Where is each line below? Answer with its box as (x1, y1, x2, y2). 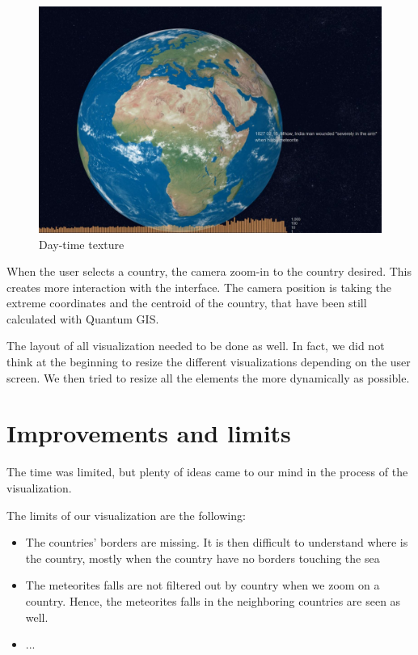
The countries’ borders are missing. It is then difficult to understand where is (25, 534, 408, 551)
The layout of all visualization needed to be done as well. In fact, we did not (6, 337, 385, 354)
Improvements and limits (6, 416, 291, 450)
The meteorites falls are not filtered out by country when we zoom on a (25, 577, 380, 594)
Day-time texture (39, 235, 125, 252)
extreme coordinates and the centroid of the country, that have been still (6, 294, 367, 311)
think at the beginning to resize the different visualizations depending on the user (6, 353, 411, 370)
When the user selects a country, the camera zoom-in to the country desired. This (6, 263, 412, 280)
